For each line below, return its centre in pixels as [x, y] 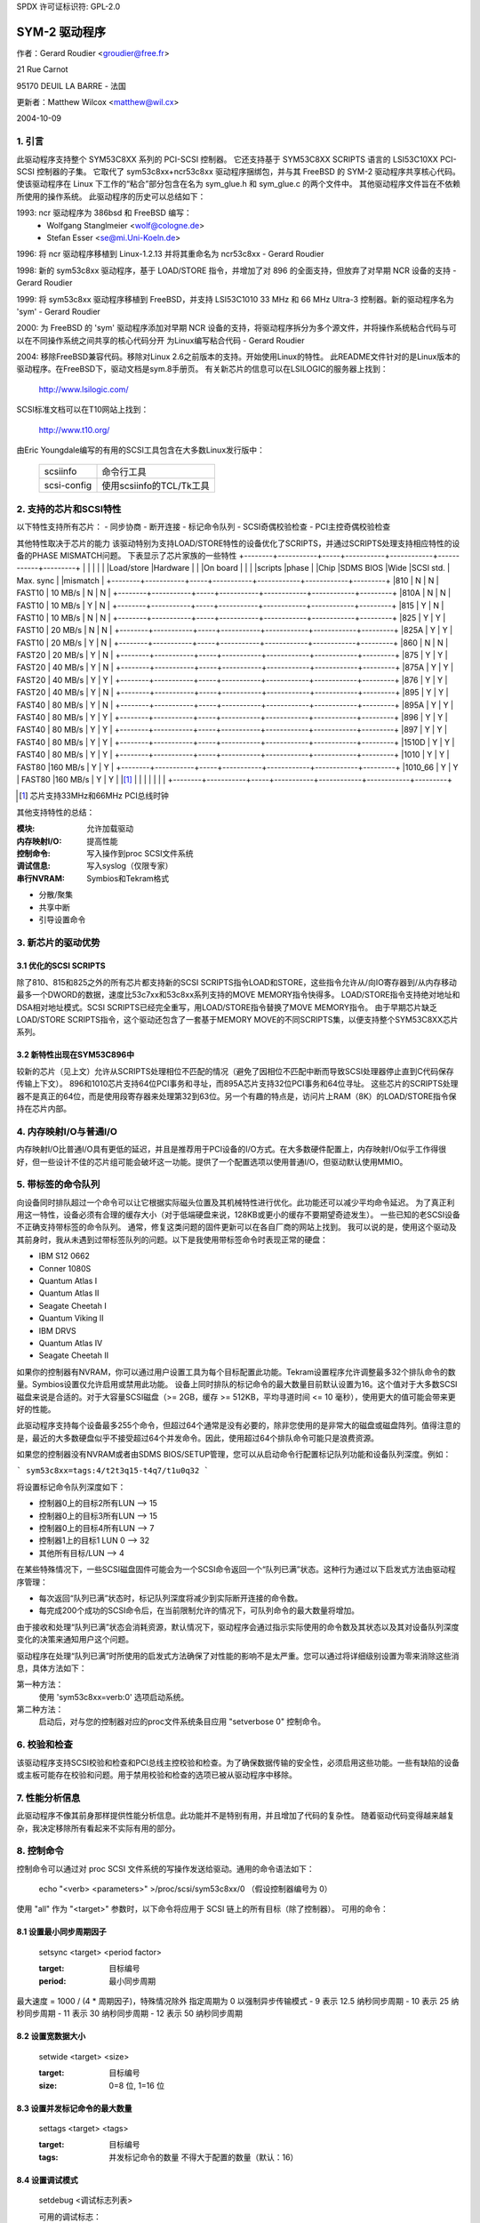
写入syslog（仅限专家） [130, 866]
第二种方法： [40, 1709]
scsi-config [68, 486]
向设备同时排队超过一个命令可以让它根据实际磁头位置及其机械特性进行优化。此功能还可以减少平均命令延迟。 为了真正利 [236, 1202]
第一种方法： [40, 1684]
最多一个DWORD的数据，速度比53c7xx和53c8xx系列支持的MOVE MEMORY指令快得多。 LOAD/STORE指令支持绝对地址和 [238, 995]
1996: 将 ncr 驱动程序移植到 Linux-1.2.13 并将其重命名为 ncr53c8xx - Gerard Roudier [170, 254]
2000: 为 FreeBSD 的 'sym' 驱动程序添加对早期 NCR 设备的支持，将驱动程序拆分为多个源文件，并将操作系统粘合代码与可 [236, 328]
